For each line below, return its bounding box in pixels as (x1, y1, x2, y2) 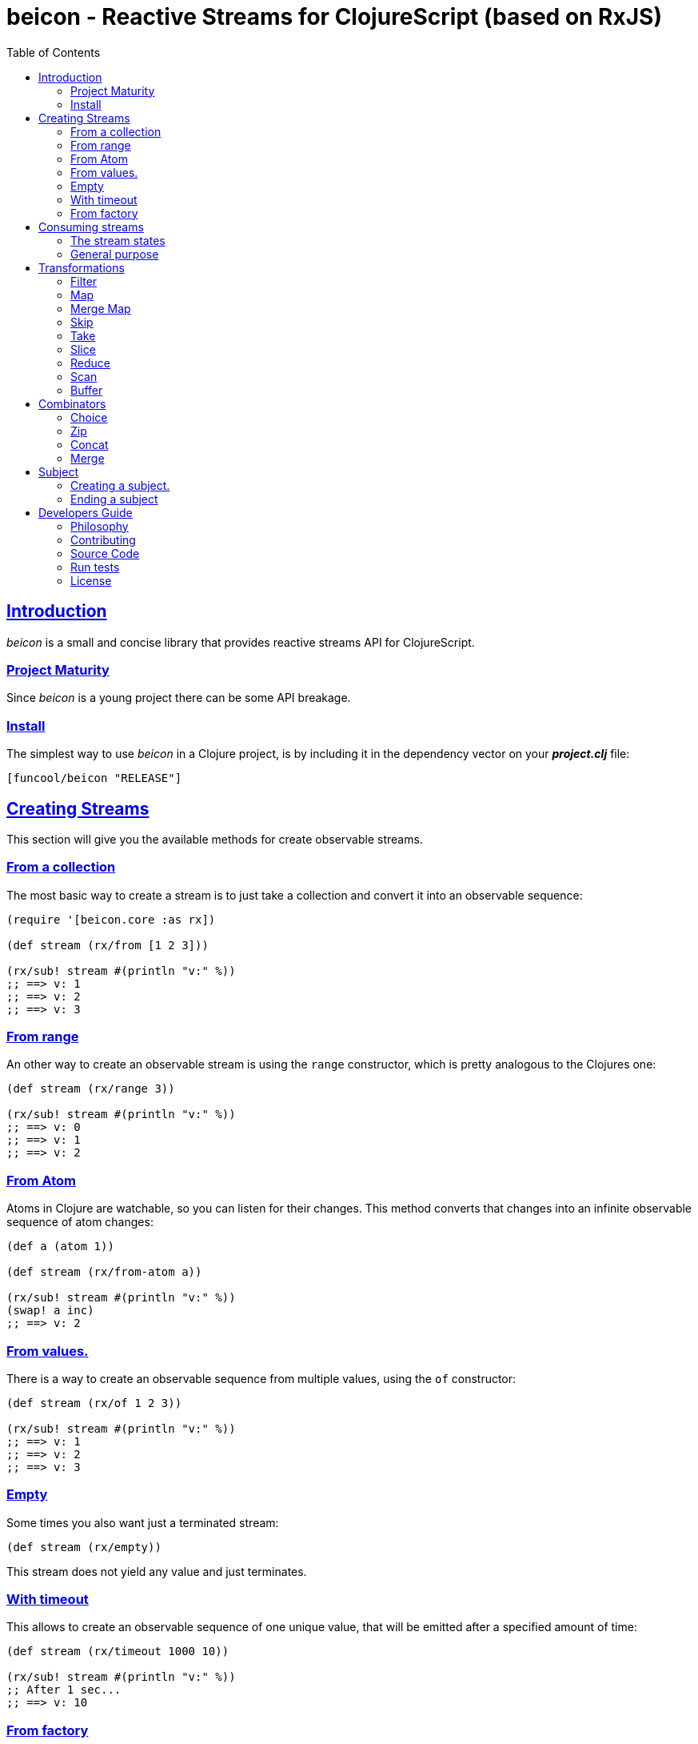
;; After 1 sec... (6, 1683, 122, 1697)
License (70, 573, 112, 587)
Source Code (70, 546, 140, 560)
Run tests (70, 559, 120, 574)
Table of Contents (6, 45, 101, 59)
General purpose (70, 247, 159, 261)
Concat (70, 437, 109, 451)
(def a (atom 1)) (6, 1240, 114, 1253)
